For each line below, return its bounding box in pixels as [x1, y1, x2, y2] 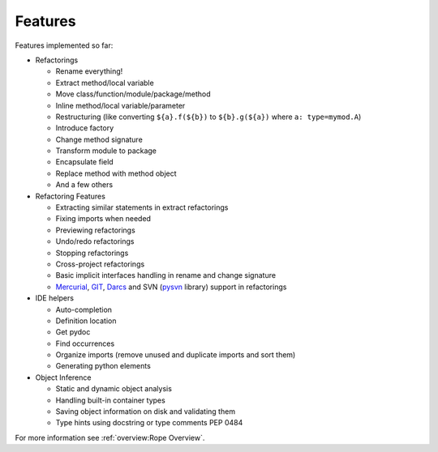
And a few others [55, 180, 114, 190]
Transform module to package [55, 146, 157, 156]
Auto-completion [55, 305, 113, 314]
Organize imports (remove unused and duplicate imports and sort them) [55, 350, 296, 360]
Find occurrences [55, 339, 115, 348]
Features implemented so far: [15, 41, 114, 50]
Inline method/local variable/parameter [55, 100, 186, 110]
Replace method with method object [55, 168, 178, 178]
